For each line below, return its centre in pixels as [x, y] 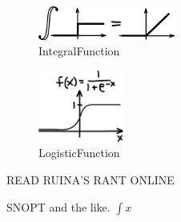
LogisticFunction [79, 153]
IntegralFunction [79, 51]
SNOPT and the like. [58, 206]
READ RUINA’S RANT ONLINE [90, 179]
